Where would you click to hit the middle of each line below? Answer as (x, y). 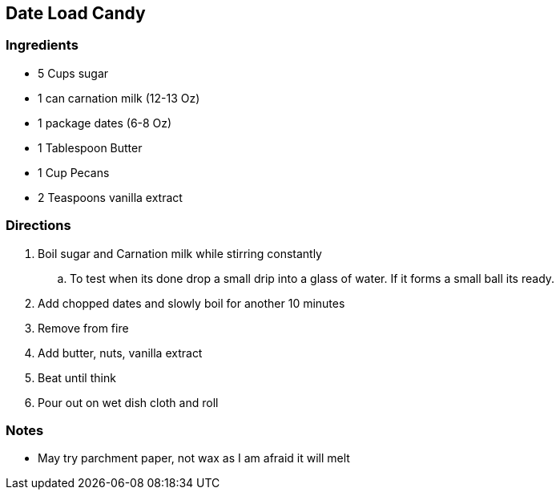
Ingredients (42, 45)
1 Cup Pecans (74, 172)
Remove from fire (83, 328)
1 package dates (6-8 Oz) (105, 123)
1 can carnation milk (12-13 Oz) (119, 98)
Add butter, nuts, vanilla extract (120, 353)
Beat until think (77, 377)
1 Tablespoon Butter (90, 147)
